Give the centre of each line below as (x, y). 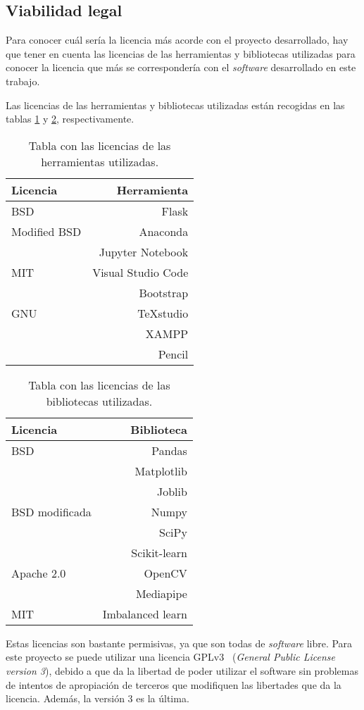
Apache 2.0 (39, 573)
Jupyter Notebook (144, 251)
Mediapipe (161, 593)
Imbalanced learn (145, 614)
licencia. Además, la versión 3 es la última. (98, 698)
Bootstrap (164, 292)
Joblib (172, 491)
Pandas (169, 450)
